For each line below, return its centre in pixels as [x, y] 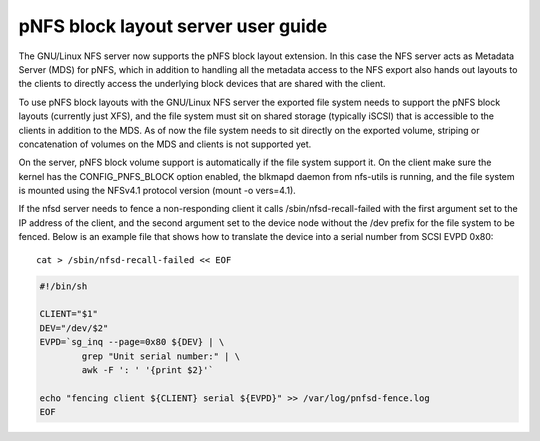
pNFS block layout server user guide [173, 26]
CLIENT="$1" [69, 314]
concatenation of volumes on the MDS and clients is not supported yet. [165, 144]
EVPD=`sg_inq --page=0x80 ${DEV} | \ [132, 342]
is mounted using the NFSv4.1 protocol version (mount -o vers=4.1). [157, 191]
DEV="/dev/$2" [74, 328]
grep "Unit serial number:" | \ [160, 356]
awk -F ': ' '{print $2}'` [147, 369]
